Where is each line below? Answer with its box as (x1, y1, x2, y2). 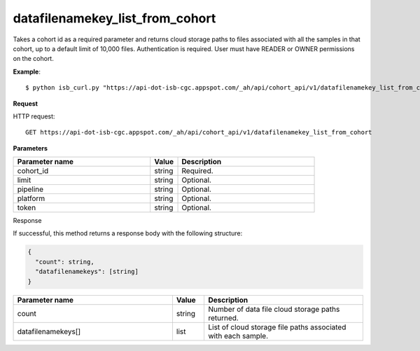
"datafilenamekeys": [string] (35, 268, 139, 276)
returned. (207, 312, 239, 322)
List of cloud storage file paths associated (207, 322, 346, 332)
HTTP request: (13, 112, 55, 121)
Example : (13, 67, 41, 76)
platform (17, 193, 45, 203)
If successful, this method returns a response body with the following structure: (13, 229, 243, 238)
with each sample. (207, 331, 269, 340)
